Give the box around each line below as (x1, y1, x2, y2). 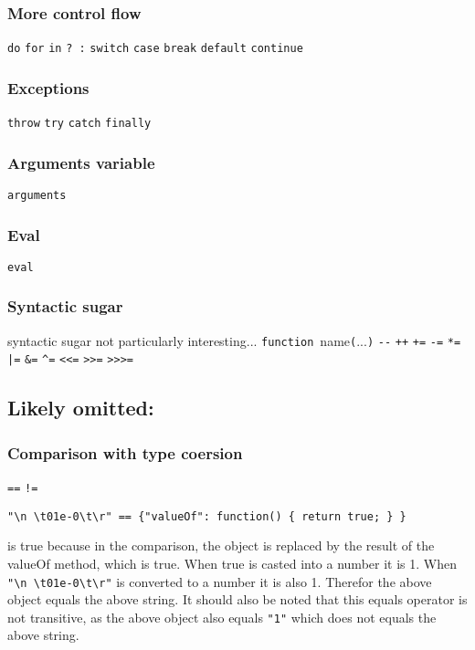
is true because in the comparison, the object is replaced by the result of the (7, 536, 435, 555)
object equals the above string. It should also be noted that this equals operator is (7, 590, 468, 609)
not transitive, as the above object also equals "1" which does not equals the (7, 607, 437, 626)
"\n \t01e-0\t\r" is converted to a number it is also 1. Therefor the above (7, 571, 432, 591)
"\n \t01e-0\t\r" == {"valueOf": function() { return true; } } (7, 509, 406, 523)
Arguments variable (7, 151, 155, 173)
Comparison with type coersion (7, 441, 243, 464)
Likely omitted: (7, 393, 154, 422)
